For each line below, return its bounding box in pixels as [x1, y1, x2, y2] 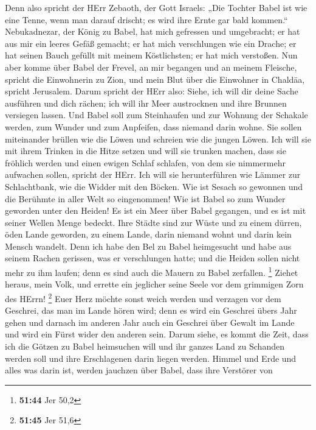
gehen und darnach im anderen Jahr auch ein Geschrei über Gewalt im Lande [5, 315, 295, 328]
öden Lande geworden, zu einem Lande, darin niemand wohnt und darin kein [5, 228, 292, 241]
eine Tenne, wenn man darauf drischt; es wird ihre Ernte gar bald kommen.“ [5, 13, 288, 26]
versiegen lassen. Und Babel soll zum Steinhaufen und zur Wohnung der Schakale [5, 108, 308, 121]
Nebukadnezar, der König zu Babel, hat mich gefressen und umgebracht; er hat [5, 25, 300, 38]
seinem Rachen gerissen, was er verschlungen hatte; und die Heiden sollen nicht [5, 252, 300, 264]
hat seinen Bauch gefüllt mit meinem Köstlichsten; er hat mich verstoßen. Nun [5, 49, 298, 62]
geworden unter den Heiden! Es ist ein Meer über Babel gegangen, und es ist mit [5, 204, 306, 217]
